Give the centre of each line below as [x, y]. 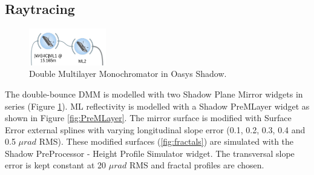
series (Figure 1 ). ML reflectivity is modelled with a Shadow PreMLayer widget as [157, 106]
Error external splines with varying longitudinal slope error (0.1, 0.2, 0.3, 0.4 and [155, 129]
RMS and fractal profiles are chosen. [197, 165]
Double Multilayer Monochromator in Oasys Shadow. [128, 74]
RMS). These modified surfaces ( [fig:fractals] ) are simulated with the [166, 141]
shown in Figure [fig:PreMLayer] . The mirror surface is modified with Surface [148, 118]
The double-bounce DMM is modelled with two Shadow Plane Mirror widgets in [154, 94]
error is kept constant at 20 [56, 165]
